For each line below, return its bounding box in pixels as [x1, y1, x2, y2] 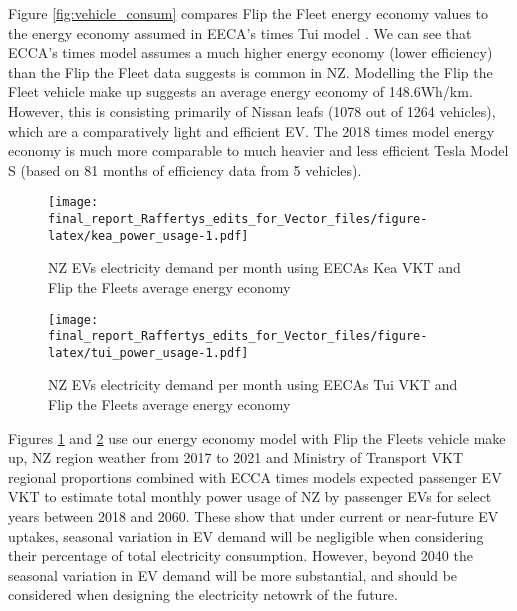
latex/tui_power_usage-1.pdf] [48, 345, 249, 360]
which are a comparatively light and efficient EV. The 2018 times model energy [8, 120, 495, 141]
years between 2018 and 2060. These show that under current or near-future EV [8, 506, 499, 527]
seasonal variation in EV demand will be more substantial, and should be [8, 564, 458, 585]
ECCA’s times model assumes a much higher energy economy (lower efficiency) [8, 42, 493, 63]
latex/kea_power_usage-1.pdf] [48, 228, 249, 243]
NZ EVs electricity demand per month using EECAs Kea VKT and [48, 257, 461, 278]
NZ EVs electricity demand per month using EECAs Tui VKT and [48, 374, 458, 395]
